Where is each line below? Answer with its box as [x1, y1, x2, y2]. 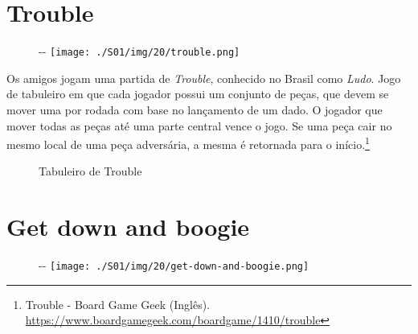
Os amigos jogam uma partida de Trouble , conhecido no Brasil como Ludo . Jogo [6, 69, 401, 86]
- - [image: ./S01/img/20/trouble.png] [39, 43, 240, 60]
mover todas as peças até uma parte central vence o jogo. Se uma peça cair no [6, 117, 392, 134]
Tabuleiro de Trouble [39, 163, 142, 179]
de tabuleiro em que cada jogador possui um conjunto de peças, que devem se [6, 85, 389, 102]
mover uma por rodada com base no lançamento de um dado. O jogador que [6, 101, 383, 118]
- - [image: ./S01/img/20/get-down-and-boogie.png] [39, 257, 309, 274]
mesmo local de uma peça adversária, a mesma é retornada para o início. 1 [6, 134, 370, 152]
